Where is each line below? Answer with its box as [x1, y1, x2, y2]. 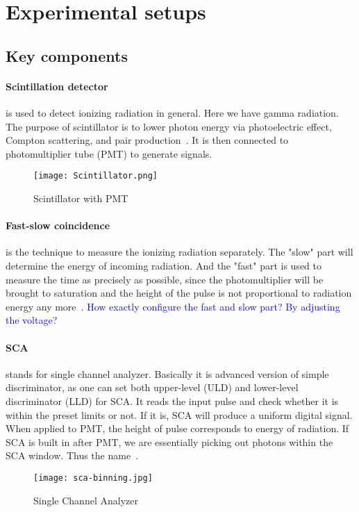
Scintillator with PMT [33, 190, 128, 205]
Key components [6, 44, 128, 66]
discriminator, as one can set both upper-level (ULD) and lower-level [6, 380, 299, 395]
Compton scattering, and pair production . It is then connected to [6, 133, 289, 147]
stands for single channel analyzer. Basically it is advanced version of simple [6, 366, 329, 381]
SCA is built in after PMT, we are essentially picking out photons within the [6, 434, 333, 449]
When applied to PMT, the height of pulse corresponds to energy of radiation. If [6, 421, 349, 436]
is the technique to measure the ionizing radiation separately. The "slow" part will [6, 245, 353, 259]
